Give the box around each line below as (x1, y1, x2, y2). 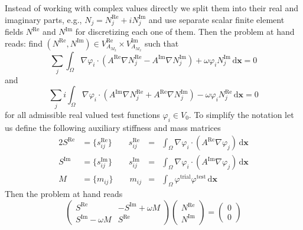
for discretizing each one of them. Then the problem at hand (75, 25, 295, 38)
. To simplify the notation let (188, 108, 294, 120)
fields (5, 25, 24, 38)
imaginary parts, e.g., (5, 13, 82, 25)
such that (144, 37, 179, 49)
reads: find (5, 37, 43, 49)
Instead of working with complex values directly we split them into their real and (5, 2, 298, 14)
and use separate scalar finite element (148, 13, 285, 25)
